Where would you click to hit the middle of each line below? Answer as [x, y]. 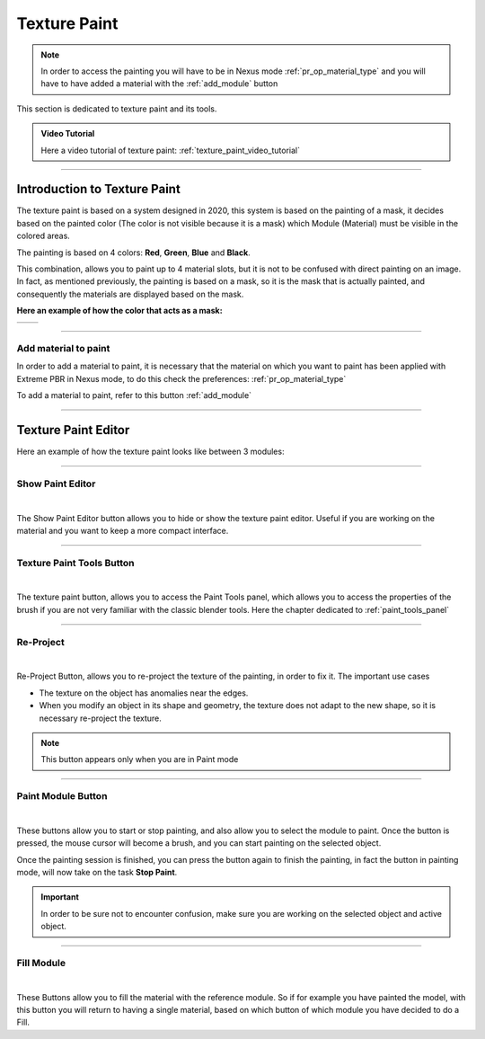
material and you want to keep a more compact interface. [123, 530]
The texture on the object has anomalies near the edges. [144, 693]
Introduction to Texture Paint [99, 189]
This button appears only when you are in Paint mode [140, 759]
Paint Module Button [62, 796]
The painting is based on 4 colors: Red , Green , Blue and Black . [133, 253]
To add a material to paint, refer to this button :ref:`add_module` [134, 395]
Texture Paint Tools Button [75, 563]
